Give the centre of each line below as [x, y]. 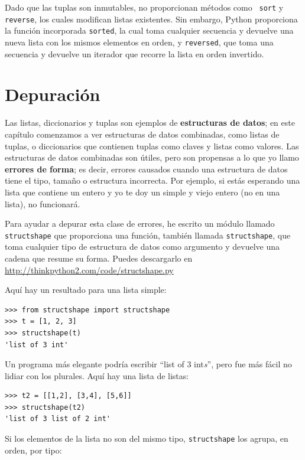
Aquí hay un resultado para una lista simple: [86, 290]
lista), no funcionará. [43, 203]
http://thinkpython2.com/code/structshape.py [89, 270]
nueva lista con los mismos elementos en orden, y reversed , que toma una [139, 42]
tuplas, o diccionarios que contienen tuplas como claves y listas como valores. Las [152, 146]
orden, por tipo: [33, 450]
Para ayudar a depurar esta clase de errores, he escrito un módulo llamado [140, 224]
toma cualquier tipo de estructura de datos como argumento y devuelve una [142, 247]
